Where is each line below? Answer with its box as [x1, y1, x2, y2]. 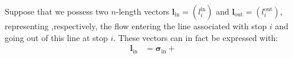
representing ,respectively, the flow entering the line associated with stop [5, 20, 267, 32]
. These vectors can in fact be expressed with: [113, 31, 278, 43]
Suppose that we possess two [5, 5, 108, 17]
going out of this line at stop [5, 31, 108, 43]
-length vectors [116, 5, 170, 17]
